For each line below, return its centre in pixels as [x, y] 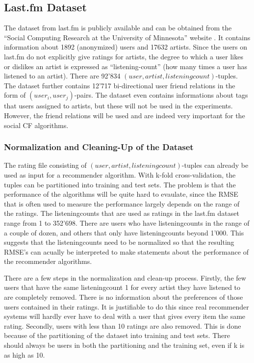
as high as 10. [25, 354]
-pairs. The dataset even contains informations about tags [161, 95]
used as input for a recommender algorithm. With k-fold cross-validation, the [120, 174]
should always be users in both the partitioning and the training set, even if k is [124, 345]
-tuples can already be [215, 165]
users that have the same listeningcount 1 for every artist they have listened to [122, 287]
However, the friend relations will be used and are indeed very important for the [125, 115]
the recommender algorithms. [48, 261]
